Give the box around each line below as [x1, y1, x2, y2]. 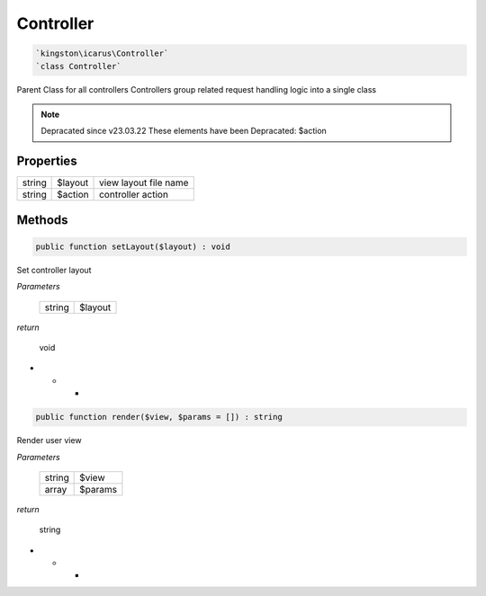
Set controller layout [16, 264, 92, 275]
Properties [16, 154, 77, 169]
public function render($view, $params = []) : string [35, 412, 283, 423]
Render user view [16, 435, 82, 446]
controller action [99, 189, 168, 201]
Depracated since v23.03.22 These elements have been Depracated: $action [40, 126, 328, 137]
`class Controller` [35, 61, 121, 71]
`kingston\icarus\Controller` [35, 49, 169, 58]
